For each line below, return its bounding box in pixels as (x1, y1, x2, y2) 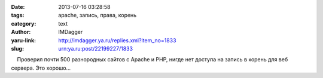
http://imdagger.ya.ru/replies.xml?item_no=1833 (58, 36, 176, 44)
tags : (11, 12, 25, 19)
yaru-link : (11, 36, 36, 44)
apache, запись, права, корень (58, 12, 137, 19)
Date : (11, 4, 25, 10)
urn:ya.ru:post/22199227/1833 (58, 45, 133, 52)
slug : (11, 45, 24, 52)
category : (11, 20, 36, 27)
